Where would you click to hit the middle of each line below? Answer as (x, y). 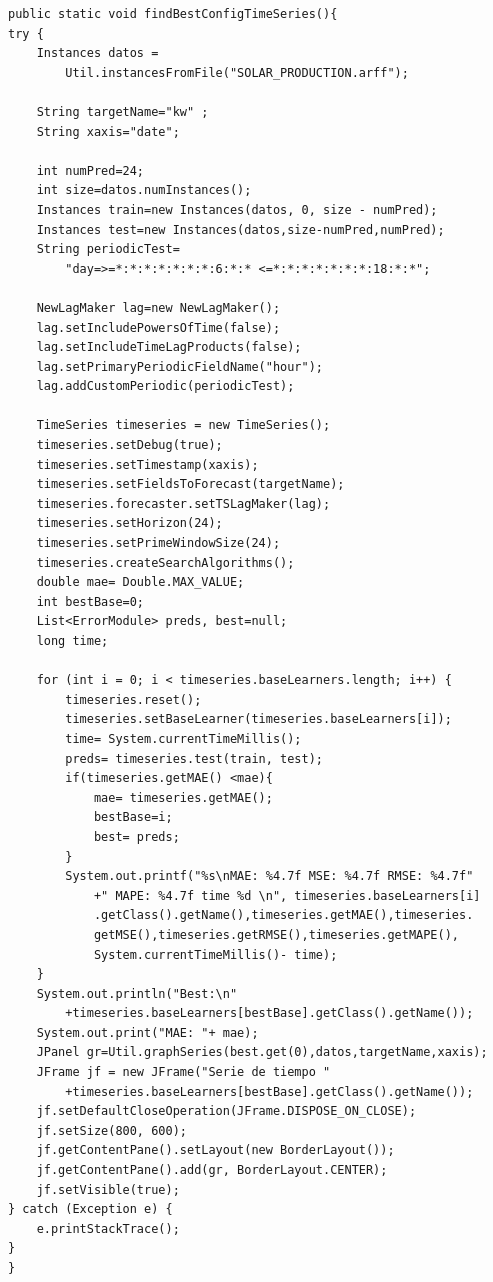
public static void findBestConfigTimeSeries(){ (173, 14)
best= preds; (136, 836)
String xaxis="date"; (108, 131)
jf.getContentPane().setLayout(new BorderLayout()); (215, 1150)
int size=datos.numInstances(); (144, 190)
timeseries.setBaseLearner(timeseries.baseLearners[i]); (258, 719)
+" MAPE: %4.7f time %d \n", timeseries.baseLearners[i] (287, 895)
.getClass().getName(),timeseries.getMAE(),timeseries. (283, 915)
